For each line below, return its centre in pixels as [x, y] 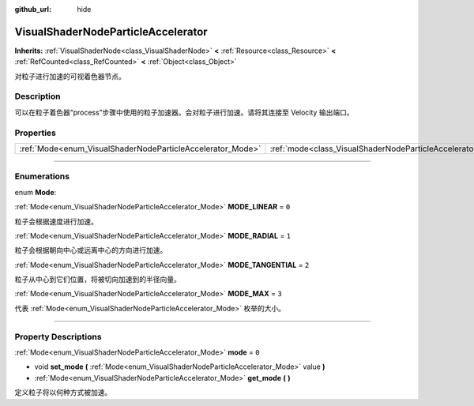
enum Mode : [36, 192]
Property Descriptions [58, 336]
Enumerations [42, 176]
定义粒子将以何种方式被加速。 [63, 393]
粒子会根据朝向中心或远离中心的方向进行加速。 [91, 250]
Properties [36, 133]
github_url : [33, 9]
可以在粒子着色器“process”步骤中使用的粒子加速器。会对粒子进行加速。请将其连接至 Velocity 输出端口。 [184, 112]
